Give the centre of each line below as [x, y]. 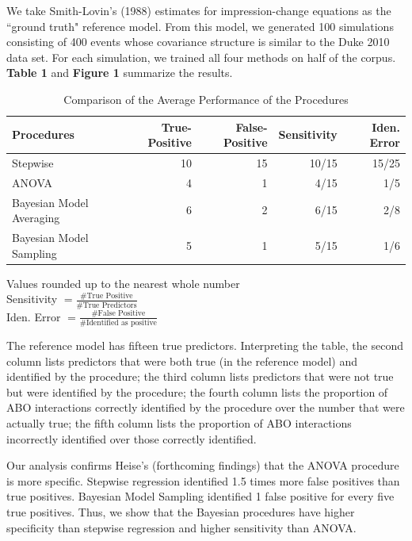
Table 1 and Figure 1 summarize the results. [120, 73]
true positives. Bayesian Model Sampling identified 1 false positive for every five [200, 496]
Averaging [36, 218]
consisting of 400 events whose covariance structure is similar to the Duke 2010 [198, 42]
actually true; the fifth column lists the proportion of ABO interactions [179, 423]
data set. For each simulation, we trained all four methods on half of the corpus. [201, 57]
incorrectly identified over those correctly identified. [132, 438]
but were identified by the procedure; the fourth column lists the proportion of [197, 391]
